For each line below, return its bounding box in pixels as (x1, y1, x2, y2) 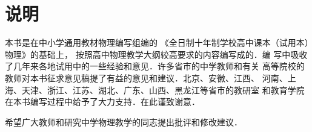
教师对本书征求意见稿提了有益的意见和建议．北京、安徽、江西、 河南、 (5, 71, 288, 84)
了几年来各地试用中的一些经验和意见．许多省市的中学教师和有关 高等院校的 (5, 60, 305, 72)
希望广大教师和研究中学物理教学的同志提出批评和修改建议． (5, 115, 242, 128)
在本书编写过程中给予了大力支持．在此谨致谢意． (5, 95, 200, 108)
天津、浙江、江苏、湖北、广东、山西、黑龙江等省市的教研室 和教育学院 (21, 83, 305, 96)
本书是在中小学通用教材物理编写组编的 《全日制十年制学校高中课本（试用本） (5, 36, 309, 49)
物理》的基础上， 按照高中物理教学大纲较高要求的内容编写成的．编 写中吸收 (5, 48, 308, 60)
